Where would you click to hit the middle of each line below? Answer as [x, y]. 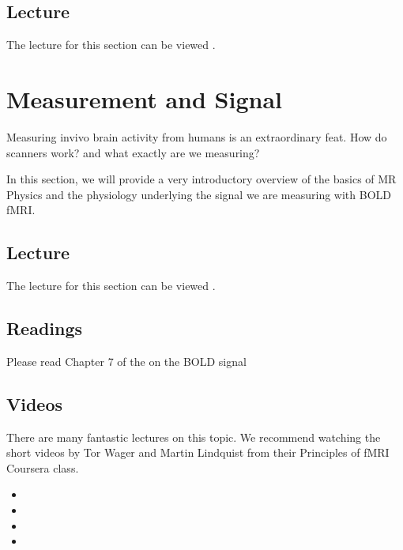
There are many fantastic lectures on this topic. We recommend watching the [194, 437]
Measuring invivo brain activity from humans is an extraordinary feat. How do [197, 136]
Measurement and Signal [144, 98]
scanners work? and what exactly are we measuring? [133, 152]
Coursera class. [43, 467]
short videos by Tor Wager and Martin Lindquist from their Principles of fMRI [198, 452]
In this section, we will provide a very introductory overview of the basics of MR [201, 179]
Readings [45, 328]
